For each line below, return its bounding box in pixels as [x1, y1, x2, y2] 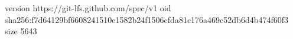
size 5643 [5, 25, 37, 37]
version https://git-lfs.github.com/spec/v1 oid [5, 2, 171, 14]
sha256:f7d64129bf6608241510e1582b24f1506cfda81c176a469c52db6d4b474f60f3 [5, 13, 289, 25]
